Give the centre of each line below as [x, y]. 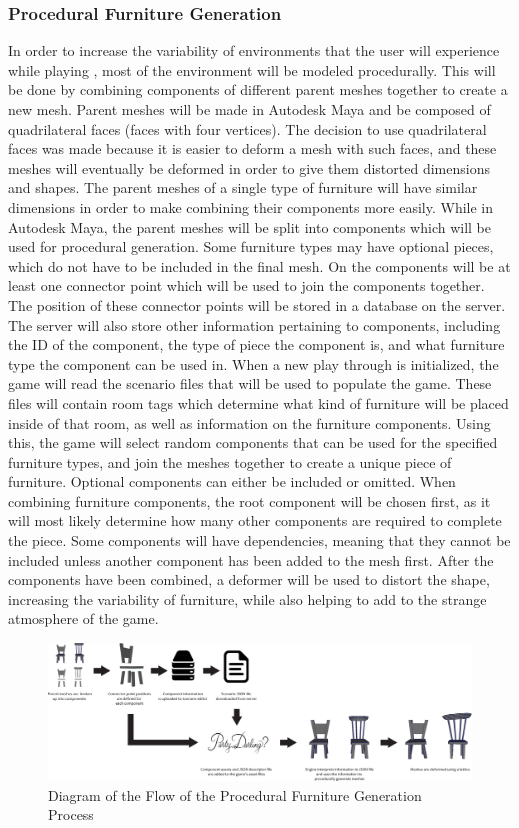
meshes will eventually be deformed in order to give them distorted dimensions [249, 167]
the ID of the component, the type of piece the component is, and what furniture [256, 344]
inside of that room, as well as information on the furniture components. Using [249, 422]
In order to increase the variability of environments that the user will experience [254, 50]
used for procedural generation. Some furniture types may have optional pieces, [251, 246]
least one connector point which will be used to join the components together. [246, 285]
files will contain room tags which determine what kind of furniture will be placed [258, 402]
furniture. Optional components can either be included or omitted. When [232, 481]
